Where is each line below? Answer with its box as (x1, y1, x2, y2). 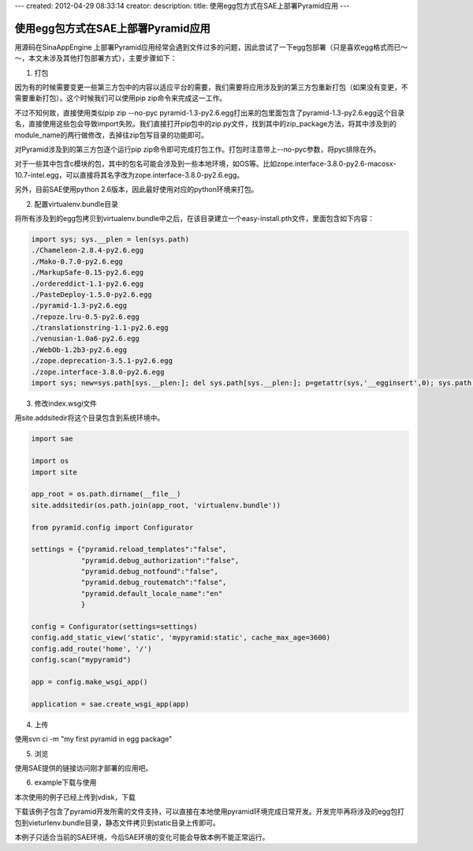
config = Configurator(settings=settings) (31, 622, 198, 632)
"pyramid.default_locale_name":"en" (80, 589, 223, 598)
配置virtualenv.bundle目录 (34, 199, 118, 208)
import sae (31, 434, 73, 444)
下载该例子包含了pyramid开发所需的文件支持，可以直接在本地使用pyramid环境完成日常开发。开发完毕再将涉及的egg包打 (14, 807, 405, 816)
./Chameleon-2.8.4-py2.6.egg (31, 246, 144, 255)
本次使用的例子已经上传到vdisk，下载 (14, 792, 136, 801)
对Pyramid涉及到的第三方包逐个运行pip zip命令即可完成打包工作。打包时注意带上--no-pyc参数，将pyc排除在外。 (14, 144, 382, 154)
